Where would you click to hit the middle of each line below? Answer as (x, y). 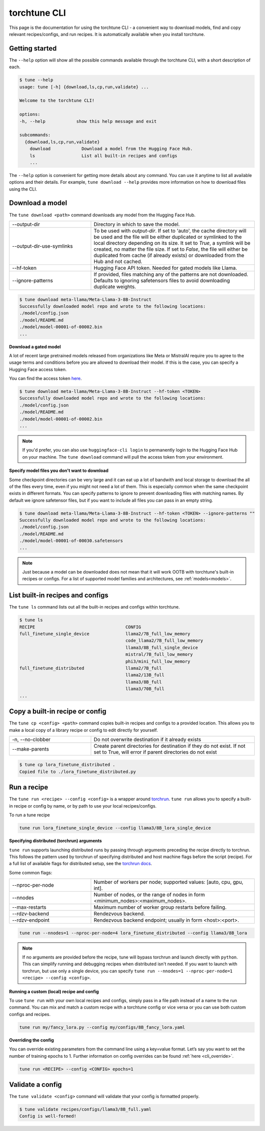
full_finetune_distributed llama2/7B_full (91, 668)
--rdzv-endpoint (31, 920)
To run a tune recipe (29, 815)
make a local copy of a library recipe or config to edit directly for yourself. (83, 730)
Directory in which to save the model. (137, 224)
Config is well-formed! (48, 1116)
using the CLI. (23, 189)
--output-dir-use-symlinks (42, 246)
